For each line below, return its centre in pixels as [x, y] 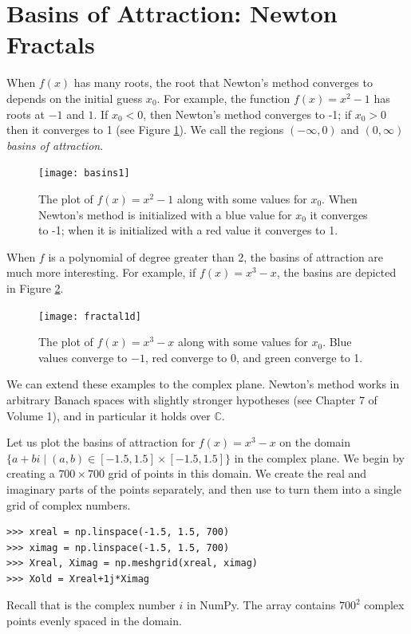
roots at [26, 114]
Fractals [51, 44]
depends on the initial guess [75, 98]
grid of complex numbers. [69, 504]
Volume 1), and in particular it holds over [109, 415]
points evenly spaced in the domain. [94, 621]
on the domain [315, 442]
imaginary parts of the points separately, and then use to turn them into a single [204, 488]
